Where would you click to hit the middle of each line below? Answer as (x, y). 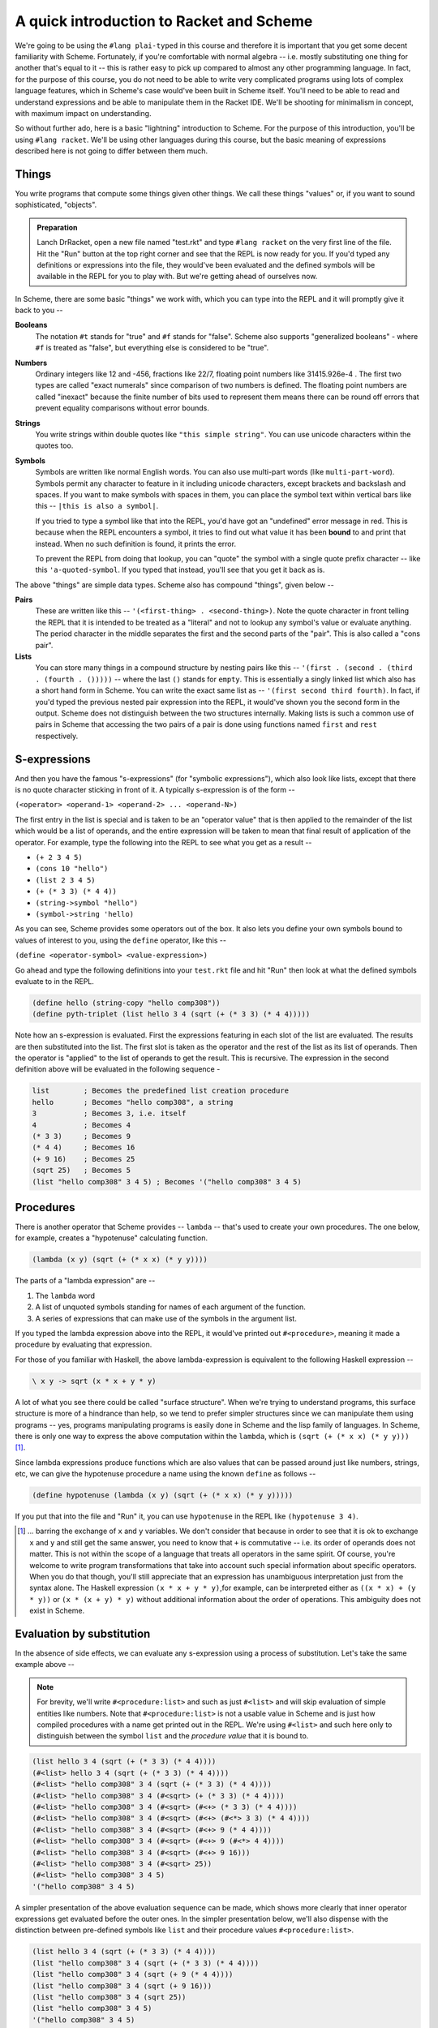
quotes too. (54, 445)
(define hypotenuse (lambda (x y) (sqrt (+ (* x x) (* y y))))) (163, 1495)
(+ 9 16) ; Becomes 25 (84, 1159)
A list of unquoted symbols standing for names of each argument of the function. (170, 1307)
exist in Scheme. (57, 1611)
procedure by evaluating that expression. (84, 1345)
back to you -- (39, 310)
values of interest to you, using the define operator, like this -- (121, 940)
